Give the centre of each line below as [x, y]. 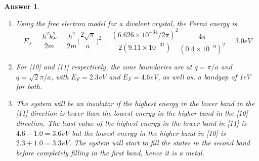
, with [60, 76]
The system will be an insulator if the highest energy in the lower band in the [135, 103]
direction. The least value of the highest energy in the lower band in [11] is [131, 123]
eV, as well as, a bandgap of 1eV [200, 76]
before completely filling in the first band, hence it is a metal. [110, 152]
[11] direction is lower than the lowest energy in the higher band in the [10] [132, 113]
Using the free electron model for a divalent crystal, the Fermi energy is [126, 23]
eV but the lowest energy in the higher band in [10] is [143, 133]
